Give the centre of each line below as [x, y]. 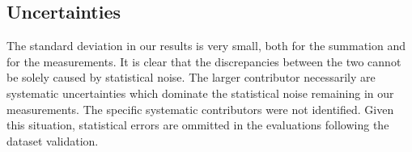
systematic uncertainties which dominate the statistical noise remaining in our [200, 93]
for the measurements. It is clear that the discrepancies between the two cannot [204, 61]
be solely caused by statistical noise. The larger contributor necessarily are [191, 77]
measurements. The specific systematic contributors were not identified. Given [200, 109]
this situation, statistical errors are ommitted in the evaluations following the [198, 125]
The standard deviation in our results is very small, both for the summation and [206, 46]
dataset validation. [53, 140]
